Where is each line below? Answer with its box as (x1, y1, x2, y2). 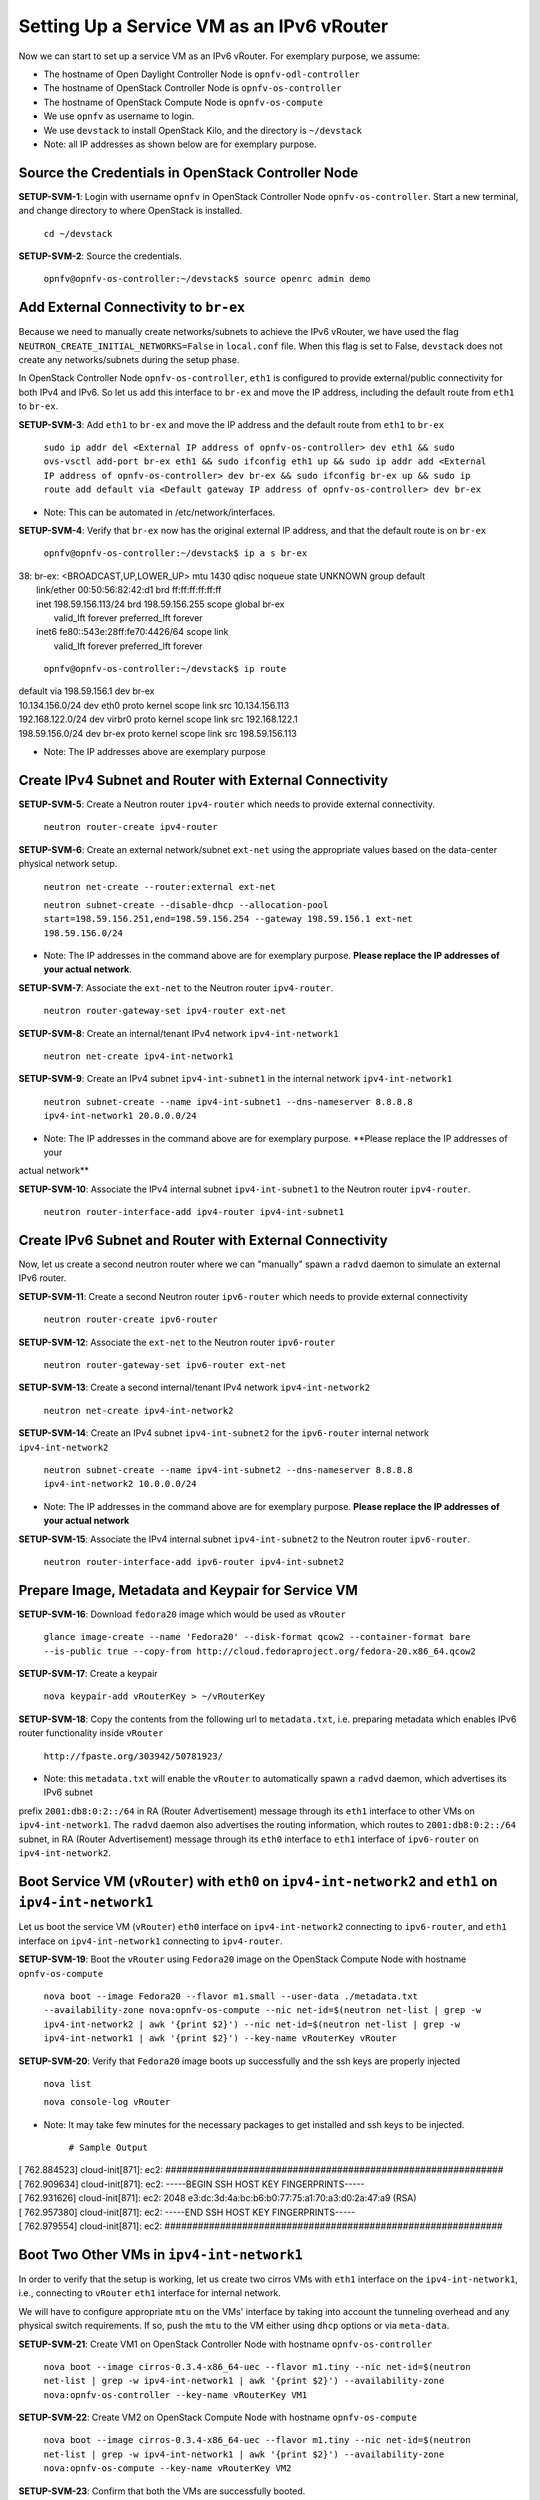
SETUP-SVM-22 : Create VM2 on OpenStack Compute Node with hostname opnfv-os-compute (18, 2411, 417, 2424)
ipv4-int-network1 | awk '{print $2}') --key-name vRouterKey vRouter (43, 2033, 397, 2044)
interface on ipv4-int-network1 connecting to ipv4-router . (18, 1935, 283, 1947)
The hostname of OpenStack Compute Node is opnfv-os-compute (43, 96, 324, 108)
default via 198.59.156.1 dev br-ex (18, 685, 155, 697)
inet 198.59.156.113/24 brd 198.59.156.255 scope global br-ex (36, 598, 285, 610)
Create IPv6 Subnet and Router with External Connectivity (18, 1231, 389, 1249)
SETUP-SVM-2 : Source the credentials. (18, 250, 182, 262)
